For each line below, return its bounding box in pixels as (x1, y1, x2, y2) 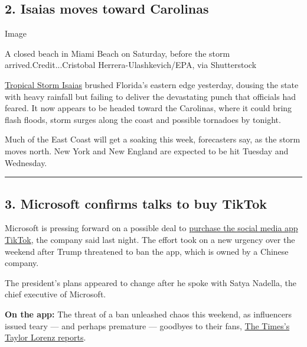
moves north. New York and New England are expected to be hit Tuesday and (5, 144, 289, 157)
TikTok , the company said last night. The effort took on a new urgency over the (5, 233, 295, 245)
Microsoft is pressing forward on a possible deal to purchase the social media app (5, 222, 298, 234)
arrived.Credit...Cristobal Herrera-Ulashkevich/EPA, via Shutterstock (5, 59, 257, 71)
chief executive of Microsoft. (5, 288, 106, 300)
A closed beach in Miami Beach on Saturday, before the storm (5, 47, 230, 59)
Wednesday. (5, 156, 47, 168)
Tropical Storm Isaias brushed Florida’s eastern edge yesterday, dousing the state (5, 78, 299, 90)
